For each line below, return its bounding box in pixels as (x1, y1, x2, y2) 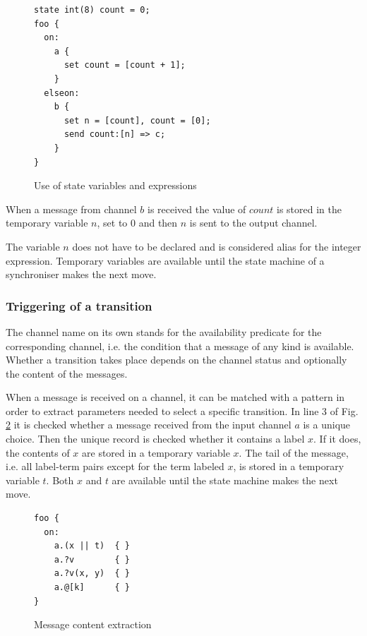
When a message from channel (6, 201, 137, 216)
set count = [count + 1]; (64, 60, 186, 71)
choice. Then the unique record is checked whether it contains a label (6, 431, 305, 446)
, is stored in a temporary (233, 459, 344, 474)
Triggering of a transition (6, 296, 152, 314)
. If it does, (313, 431, 361, 446)
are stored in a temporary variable (82, 445, 230, 460)
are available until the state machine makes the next (112, 472, 338, 487)
